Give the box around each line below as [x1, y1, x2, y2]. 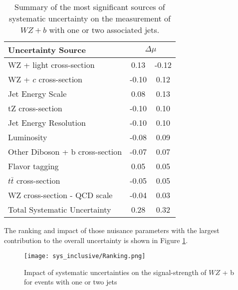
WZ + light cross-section [8, 59, 95, 70]
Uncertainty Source [8, 44, 86, 55]
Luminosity [8, 131, 47, 143]
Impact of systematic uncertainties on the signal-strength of [24, 267, 207, 277]
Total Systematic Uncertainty [8, 204, 111, 215]
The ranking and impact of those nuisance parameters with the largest [4, 225, 220, 235]
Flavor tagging [8, 160, 59, 172]
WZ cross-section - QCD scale [8, 189, 113, 201]
